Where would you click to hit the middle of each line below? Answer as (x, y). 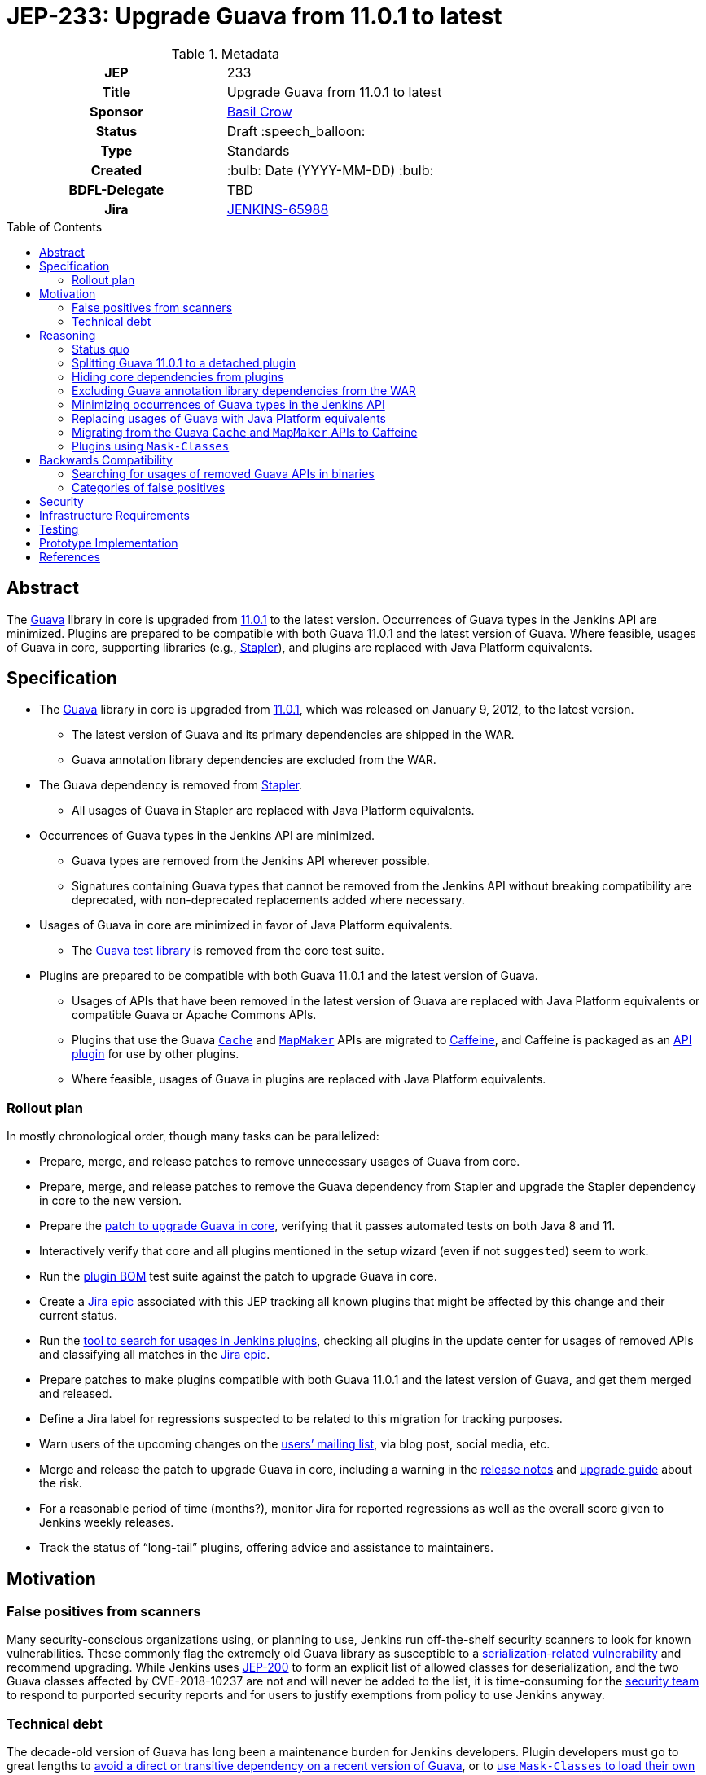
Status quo (101, 349)
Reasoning (68, 335)
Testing (59, 529)
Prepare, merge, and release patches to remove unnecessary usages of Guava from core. (280, 1162)
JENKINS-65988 (278, 209)
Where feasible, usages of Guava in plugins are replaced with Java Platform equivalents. (309, 1079)
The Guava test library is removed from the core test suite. (228, 951)
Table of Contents (55, 226)
